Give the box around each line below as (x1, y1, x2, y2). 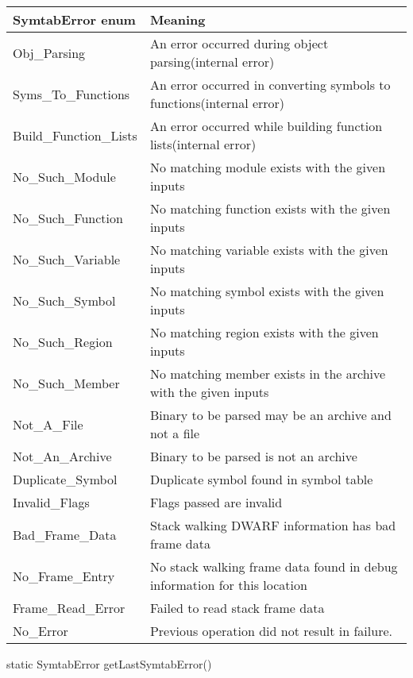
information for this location (149, 576, 307, 594)
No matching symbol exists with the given (149, 282, 384, 300)
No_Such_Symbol (13, 291, 116, 310)
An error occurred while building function (149, 117, 383, 135)
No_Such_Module (13, 167, 116, 186)
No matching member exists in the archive (149, 364, 386, 383)
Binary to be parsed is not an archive (149, 447, 357, 465)
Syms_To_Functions (13, 84, 130, 103)
